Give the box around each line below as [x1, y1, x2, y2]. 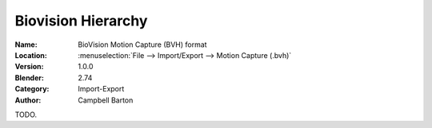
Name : [14, 40, 38, 49]
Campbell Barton [78, 95, 134, 105]
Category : [14, 84, 50, 94]
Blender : [14, 72, 44, 83]
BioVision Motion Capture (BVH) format [78, 40, 207, 49]
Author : [14, 95, 42, 105]
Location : [14, 50, 47, 60]
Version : [14, 62, 44, 72]
